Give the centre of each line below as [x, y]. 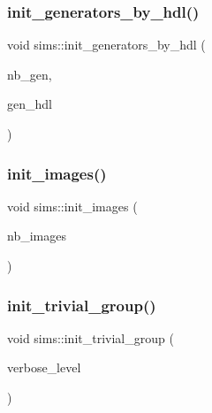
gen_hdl [30, 104]
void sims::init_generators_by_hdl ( [106, 45]
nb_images [37, 236]
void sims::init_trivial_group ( [91, 337]
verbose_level [44, 367]
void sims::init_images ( [72, 206]
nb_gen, [30, 74]
